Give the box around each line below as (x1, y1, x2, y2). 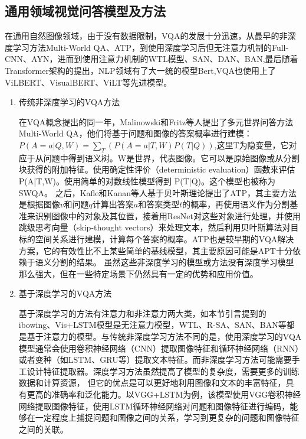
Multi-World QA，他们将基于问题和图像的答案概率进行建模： (18, 127, 252, 139)
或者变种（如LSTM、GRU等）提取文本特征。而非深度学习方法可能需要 (18, 353, 292, 366)
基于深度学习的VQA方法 (18, 287, 112, 300)
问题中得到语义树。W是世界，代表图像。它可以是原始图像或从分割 (43, 151, 300, 164)
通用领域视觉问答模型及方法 (5, 2, 166, 20)
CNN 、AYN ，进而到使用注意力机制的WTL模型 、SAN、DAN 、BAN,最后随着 (5, 53, 298, 65)
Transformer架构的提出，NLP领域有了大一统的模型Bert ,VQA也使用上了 (5, 64, 277, 76)
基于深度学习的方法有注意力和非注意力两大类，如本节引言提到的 (18, 307, 266, 319)
